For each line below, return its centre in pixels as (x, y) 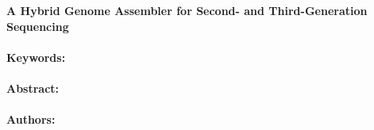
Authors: (31, 119)
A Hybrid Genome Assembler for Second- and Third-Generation (187, 10)
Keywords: (36, 57)
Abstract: (33, 88)
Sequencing (38, 26)
